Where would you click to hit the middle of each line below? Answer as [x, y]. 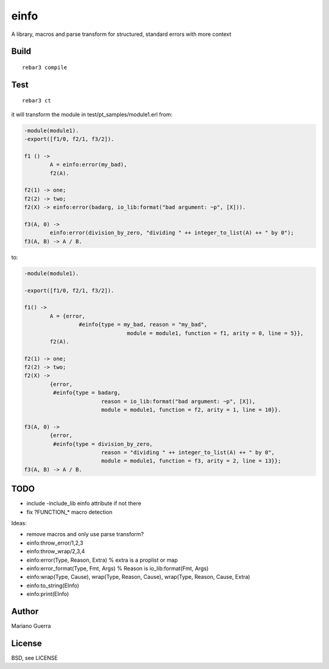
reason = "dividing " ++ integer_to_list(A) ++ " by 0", [188, 452]
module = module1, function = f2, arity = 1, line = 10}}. [191, 410]
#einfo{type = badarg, [87, 393]
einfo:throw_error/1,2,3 [55, 543]
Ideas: [19, 523]
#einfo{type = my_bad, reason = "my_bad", [143, 325]
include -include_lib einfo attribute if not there [84, 503]
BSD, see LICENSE [34, 657]
